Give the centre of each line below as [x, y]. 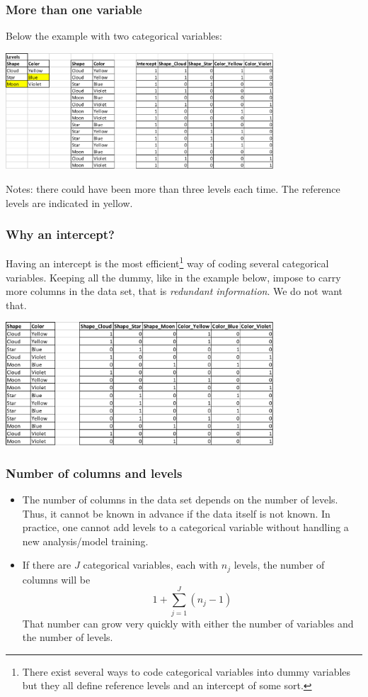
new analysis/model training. [85, 541]
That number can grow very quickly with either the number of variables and [188, 623]
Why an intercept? [60, 234]
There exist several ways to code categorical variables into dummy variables [186, 671]
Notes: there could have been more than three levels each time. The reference [173, 188]
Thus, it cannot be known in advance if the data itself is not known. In [176, 513]
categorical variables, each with [151, 565]
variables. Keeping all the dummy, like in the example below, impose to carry [173, 277]
